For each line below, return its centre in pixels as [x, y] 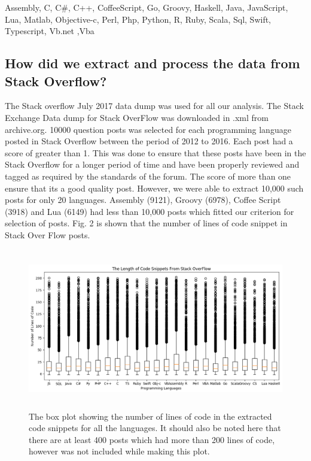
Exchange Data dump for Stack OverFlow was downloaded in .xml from [137, 117]
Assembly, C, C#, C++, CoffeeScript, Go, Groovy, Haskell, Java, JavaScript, [147, 7]
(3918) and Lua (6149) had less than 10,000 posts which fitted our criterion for [150, 211]
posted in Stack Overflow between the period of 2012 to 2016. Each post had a [149, 141]
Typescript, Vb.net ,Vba [50, 31]
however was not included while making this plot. [119, 451]
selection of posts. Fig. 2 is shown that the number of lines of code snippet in [146, 223]
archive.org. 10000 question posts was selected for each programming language [148, 129]
